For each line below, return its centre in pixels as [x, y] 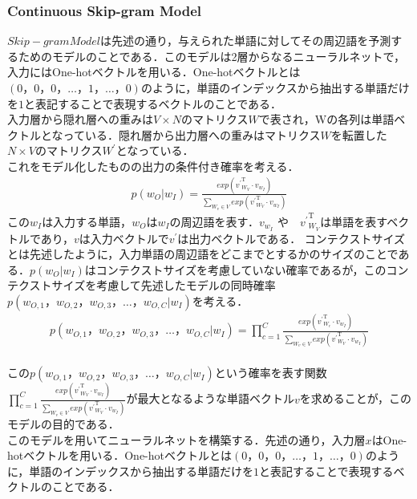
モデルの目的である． [63, 423]
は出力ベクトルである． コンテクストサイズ [291, 238]
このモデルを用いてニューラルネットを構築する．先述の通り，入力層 [186, 439]
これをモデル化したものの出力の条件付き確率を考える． [153, 166]
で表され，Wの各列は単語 [326, 119]
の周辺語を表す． [214, 221]
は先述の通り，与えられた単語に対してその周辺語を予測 [246, 41]
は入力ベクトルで [124, 238]
